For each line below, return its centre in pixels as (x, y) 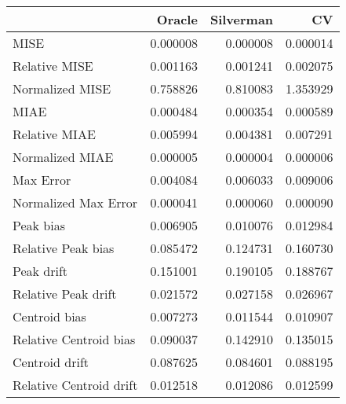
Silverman (242, 19)
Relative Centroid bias (74, 339)
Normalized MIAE (63, 157)
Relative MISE (53, 66)
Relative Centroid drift (75, 385)
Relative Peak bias (64, 248)
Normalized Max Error (75, 202)
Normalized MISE (62, 88)
